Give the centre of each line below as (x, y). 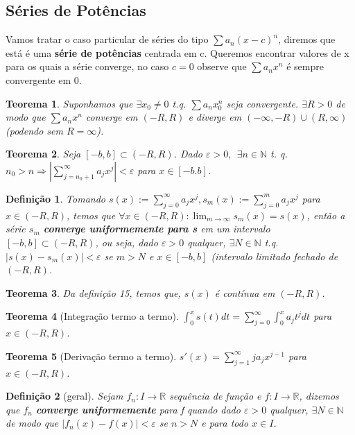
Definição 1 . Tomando (55, 198)
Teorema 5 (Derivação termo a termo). (91, 356)
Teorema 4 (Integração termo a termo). (92, 316)
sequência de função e (215, 396)
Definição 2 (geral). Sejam (64, 396)
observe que (222, 66)
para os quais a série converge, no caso (87, 66)
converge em (112, 117)
